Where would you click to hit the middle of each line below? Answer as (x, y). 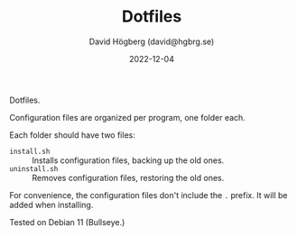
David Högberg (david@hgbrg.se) (152, 41)
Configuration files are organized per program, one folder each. (127, 117)
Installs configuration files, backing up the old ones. (128, 160)
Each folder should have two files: (72, 135)
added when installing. (51, 204)
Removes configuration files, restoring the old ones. (128, 177)
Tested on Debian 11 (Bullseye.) (67, 222)
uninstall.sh (34, 168)
